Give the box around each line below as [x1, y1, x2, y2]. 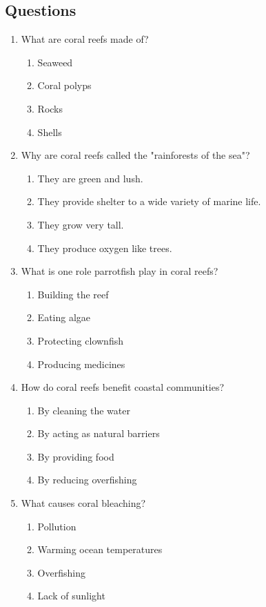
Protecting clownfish [37, 333, 123, 347]
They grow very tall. [37, 217, 124, 231]
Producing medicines [37, 356, 125, 371]
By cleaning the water [37, 403, 130, 417]
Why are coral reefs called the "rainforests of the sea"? [21, 148, 250, 162]
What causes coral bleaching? [21, 496, 146, 510]
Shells [37, 124, 62, 139]
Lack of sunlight [37, 588, 105, 603]
